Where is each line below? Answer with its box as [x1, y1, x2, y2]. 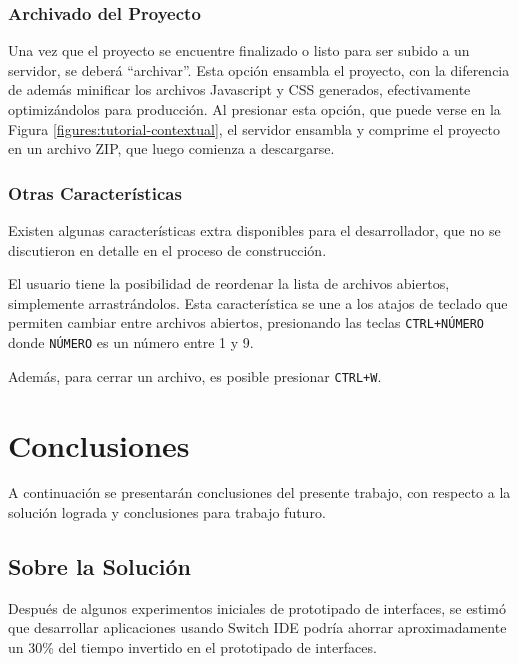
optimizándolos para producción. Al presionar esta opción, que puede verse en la [8, 99, 501, 119]
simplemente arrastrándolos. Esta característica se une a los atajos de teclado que [8, 292, 508, 313]
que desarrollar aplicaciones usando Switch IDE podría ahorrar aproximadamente [8, 617, 507, 638]
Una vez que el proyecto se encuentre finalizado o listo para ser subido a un [8, 40, 470, 61]
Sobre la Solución [8, 551, 191, 582]
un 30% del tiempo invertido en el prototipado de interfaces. [8, 637, 377, 658]
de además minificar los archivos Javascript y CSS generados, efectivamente [8, 79, 471, 100]
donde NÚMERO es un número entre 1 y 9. [8, 332, 254, 353]
